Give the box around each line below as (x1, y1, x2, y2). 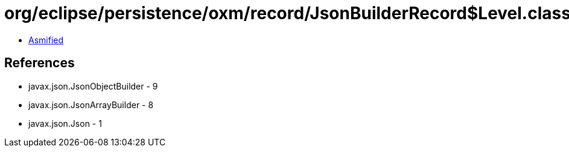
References (4, 55, 75, 71)
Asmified (28, 34, 64, 45)
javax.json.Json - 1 (28, 118, 102, 129)
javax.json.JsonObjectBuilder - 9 (28, 81, 158, 91)
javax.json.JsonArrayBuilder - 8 (28, 99, 154, 110)
